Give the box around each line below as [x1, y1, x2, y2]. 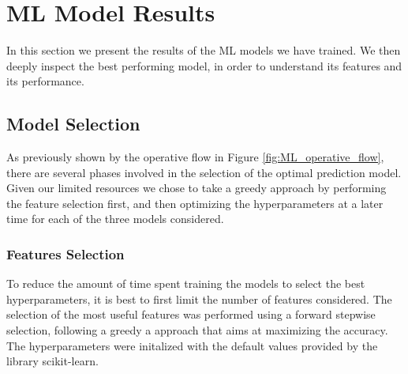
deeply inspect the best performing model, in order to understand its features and [6, 57, 402, 74]
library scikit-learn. [6, 353, 99, 369]
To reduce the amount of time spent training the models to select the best [6, 275, 365, 292]
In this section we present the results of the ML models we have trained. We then [6, 42, 401, 59]
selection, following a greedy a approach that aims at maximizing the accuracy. [6, 322, 388, 338]
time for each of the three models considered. [6, 210, 224, 227]
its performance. [6, 73, 84, 89]
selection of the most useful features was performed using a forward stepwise [6, 306, 376, 323]
